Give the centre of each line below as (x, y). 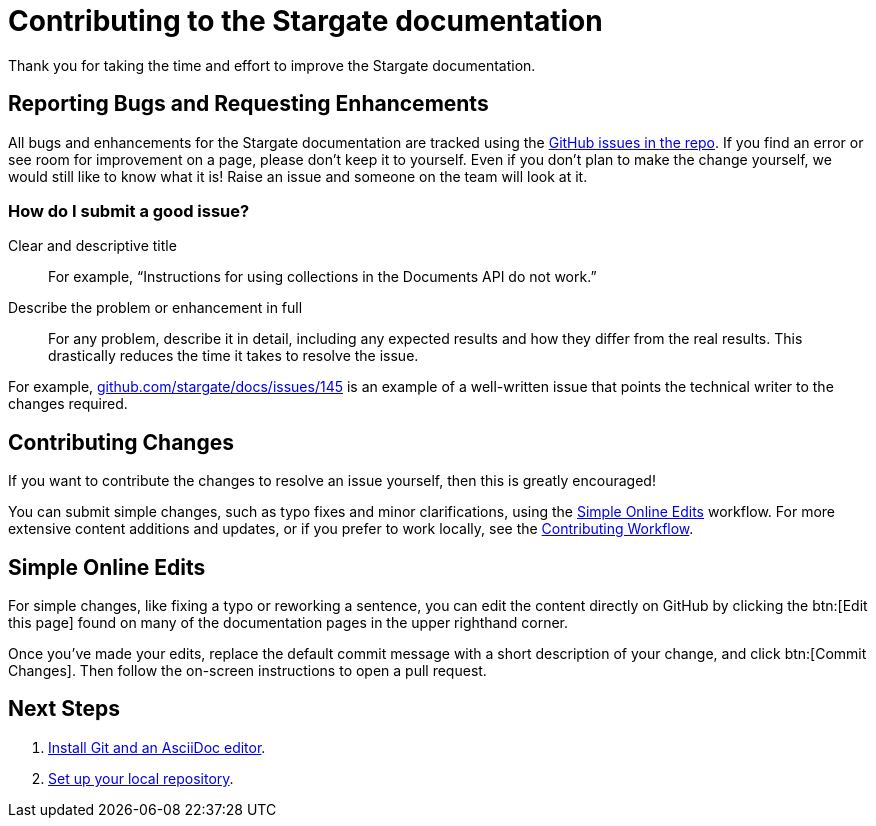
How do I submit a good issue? (129, 210)
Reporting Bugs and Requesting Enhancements (248, 104)
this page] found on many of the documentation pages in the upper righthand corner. (288, 623)
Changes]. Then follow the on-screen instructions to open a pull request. (247, 671)
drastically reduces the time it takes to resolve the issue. (233, 356)
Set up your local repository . (141, 778)
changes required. (68, 404)
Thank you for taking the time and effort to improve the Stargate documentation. (272, 65)
